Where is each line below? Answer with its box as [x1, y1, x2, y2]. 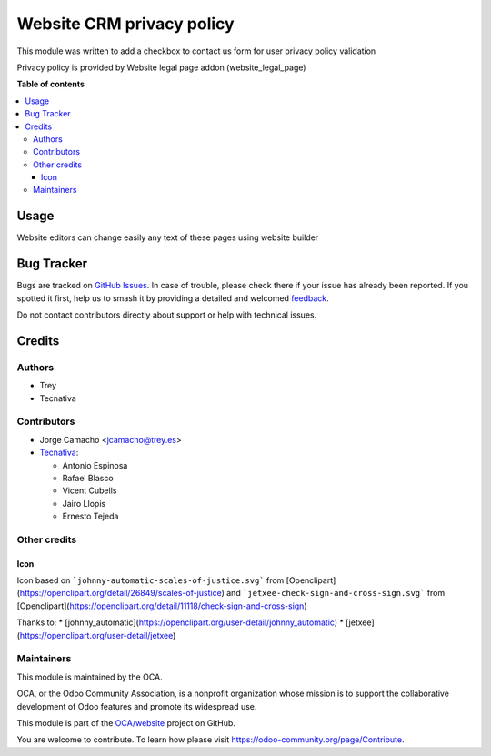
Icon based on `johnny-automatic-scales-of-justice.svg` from [16, 575, 285, 586]
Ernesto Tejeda [62, 510, 119, 522]
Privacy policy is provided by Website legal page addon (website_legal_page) [16, 62, 306, 73]
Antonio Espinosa [62, 459, 128, 470]
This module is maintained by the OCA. [16, 671, 163, 682]
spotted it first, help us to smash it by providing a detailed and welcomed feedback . [16, 292, 329, 304]
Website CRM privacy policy [16, 14, 235, 34]
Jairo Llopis [62, 498, 106, 509]
